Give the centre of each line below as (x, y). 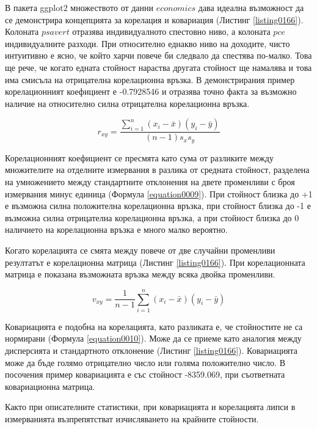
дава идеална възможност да (251, 7)
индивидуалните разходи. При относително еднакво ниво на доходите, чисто (148, 43)
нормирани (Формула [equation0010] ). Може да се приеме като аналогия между (153, 338)
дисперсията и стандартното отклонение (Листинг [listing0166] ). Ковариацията (151, 350)
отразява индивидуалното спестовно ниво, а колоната (171, 31)
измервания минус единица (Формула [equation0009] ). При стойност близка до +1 (159, 193)
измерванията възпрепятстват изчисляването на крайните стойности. (132, 419)
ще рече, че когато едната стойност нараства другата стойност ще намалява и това (158, 67)
